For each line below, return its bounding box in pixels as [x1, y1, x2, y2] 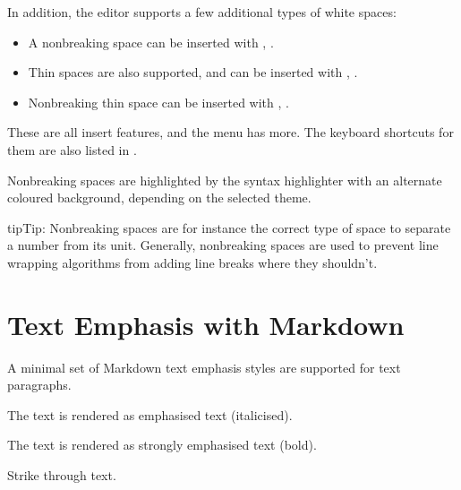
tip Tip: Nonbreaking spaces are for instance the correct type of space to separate [7, 218, 451, 236]
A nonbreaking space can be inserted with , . [28, 32, 274, 51]
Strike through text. [7, 466, 116, 485]
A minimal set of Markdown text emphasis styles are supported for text [7, 357, 401, 376]
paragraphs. [7, 375, 72, 394]
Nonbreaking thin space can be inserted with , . [28, 92, 289, 111]
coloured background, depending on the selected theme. [7, 188, 312, 207]
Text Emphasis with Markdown [7, 305, 405, 342]
